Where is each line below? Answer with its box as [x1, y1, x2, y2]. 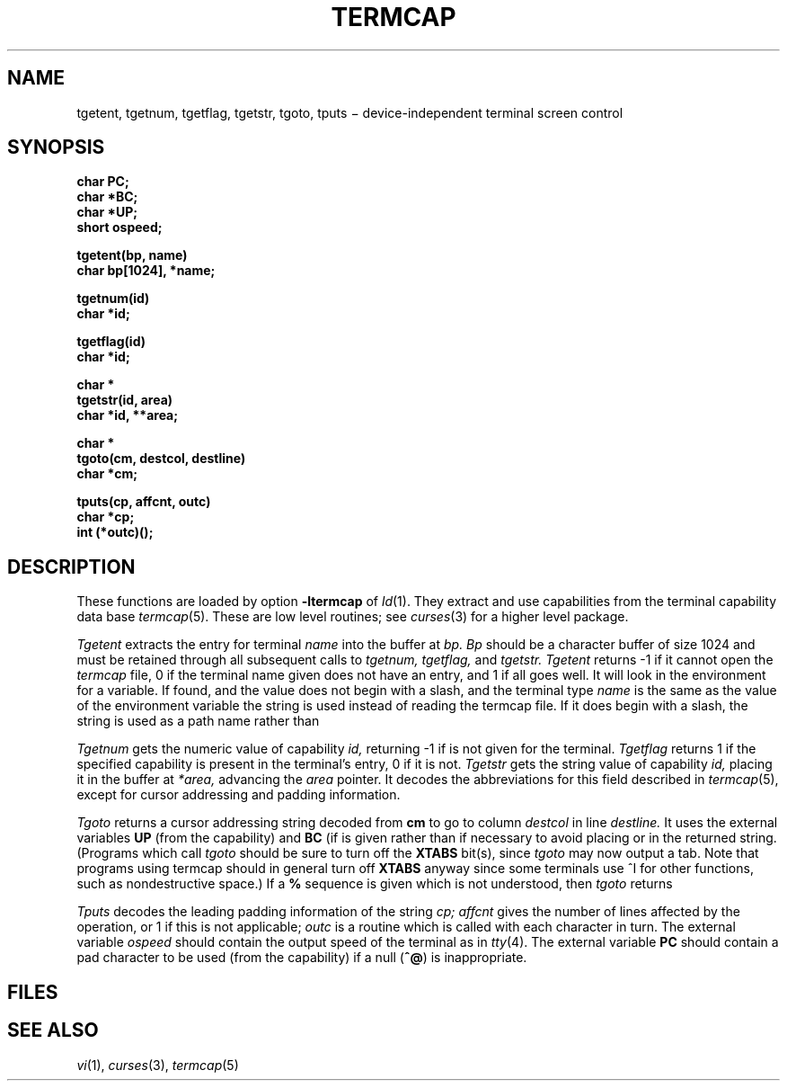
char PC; [76, 174, 129, 190]
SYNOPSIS [7, 136, 105, 159]
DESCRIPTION [7, 555, 136, 578]
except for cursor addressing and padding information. [76, 787, 401, 803]
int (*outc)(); [76, 524, 154, 540]
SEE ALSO [7, 1019, 99, 1042]
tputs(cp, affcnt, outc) [76, 494, 211, 510]
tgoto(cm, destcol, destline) [76, 450, 246, 467]
